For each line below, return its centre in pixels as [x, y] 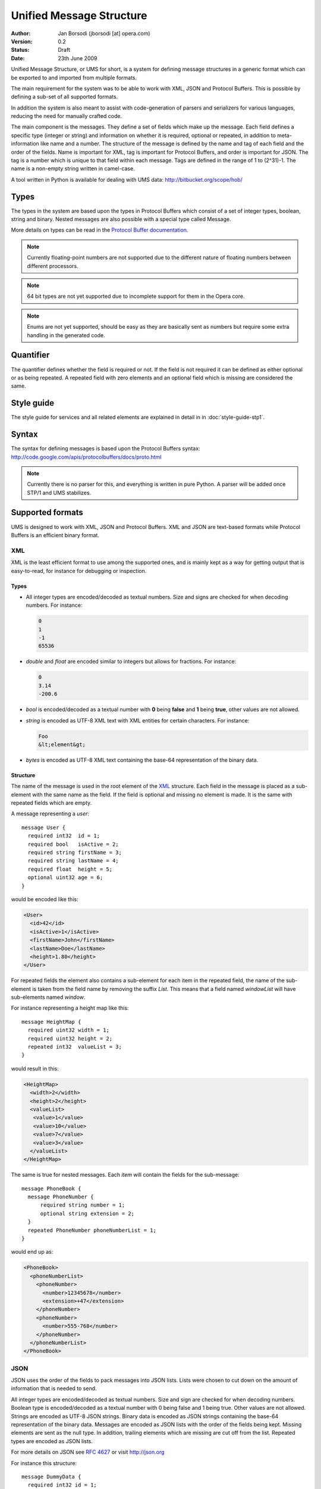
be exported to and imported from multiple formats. [74, 77]
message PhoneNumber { [61, 1197]
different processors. [53, 266]
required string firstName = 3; [75, 853]
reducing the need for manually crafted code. [66, 116]
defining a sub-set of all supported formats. [64, 97]
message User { [44, 827]
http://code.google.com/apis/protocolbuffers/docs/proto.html [86, 457]
